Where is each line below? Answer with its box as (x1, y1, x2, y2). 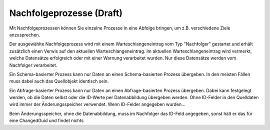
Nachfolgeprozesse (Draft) (9, 7, 122, 18)
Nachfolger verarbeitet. (9, 62, 57, 68)
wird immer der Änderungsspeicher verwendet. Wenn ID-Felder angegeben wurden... (9, 101, 186, 107)
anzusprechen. (9, 31, 40, 37)
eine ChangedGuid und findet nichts (9, 117, 84, 123)
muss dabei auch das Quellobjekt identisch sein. (9, 78, 109, 84)
